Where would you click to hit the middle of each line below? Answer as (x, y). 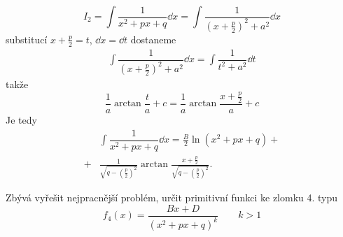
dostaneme (153, 39)
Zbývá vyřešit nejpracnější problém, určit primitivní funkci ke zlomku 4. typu (172, 197)
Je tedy (21, 119)
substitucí (27, 39)
